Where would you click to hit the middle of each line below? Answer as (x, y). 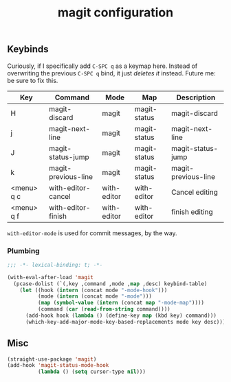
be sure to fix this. (33, 80)
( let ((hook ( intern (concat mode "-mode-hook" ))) (93, 290)
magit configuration (115, 13)
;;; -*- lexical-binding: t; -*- (55, 265)
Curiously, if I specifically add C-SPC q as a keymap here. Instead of (102, 66)
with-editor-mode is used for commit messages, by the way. (92, 233)
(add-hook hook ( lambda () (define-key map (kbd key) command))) (121, 316)
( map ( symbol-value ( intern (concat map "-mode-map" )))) (121, 303)
